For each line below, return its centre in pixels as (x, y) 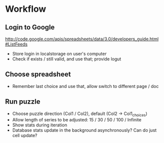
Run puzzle (23, 102)
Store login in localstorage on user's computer (60, 54)
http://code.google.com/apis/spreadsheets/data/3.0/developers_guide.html (82, 39)
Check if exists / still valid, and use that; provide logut (67, 59)
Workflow (26, 9)
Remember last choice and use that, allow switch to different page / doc (85, 86)
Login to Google (30, 27)
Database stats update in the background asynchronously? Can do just (84, 130)
